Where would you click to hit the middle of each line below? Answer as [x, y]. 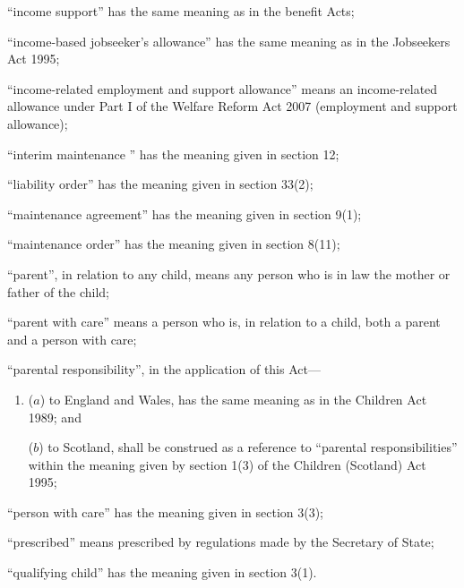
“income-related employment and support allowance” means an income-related [223, 88]
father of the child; [59, 291]
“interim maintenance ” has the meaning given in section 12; [173, 153]
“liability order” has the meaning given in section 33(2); [160, 184]
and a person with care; [72, 339]
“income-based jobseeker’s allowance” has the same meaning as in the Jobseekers [229, 41]
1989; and [55, 417]
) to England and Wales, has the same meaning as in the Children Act [233, 399]
